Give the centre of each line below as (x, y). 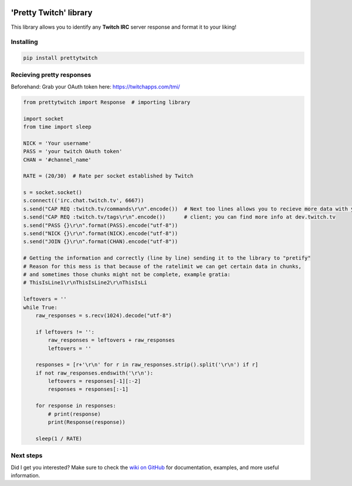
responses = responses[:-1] (88, 389)
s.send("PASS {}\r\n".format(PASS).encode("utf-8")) (101, 225)
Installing (24, 42)
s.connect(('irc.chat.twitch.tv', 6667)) (84, 200)
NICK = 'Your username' (57, 143)
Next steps (27, 456)
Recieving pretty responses (51, 75)
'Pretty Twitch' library (52, 13)
